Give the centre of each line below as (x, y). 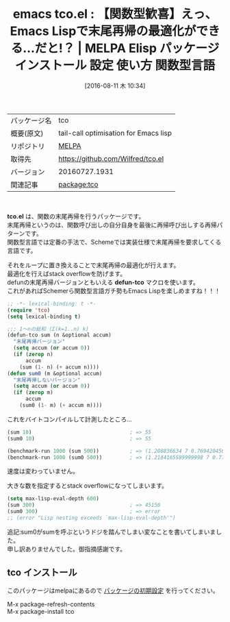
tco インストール (42, 573)
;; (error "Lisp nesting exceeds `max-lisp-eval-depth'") (91, 518)
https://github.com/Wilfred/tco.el (111, 158)
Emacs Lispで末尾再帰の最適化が (103, 31)
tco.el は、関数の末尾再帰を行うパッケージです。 (76, 216)
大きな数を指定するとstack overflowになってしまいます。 (87, 486)
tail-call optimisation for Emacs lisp (115, 133)
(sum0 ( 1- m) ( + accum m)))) (61, 406)
